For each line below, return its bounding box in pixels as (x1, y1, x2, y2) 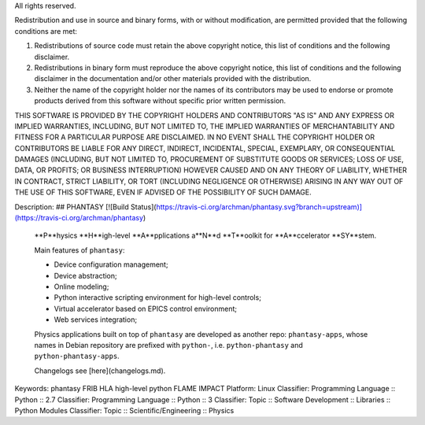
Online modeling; (54, 282, 109, 291)
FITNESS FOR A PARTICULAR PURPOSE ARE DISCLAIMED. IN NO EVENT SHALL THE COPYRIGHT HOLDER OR (14, 132, 375, 142)
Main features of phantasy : (34, 245, 125, 255)
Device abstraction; (54, 271, 117, 280)
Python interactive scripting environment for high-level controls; (54, 293, 261, 302)
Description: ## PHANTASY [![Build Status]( (14, 201, 157, 212)
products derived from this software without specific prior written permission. (34, 96, 286, 105)
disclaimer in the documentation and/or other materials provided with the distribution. (34, 74, 312, 83)
